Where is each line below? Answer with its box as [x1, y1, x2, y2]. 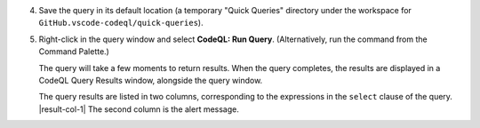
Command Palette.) [38, 46, 110, 57]
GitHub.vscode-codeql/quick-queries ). [38, 18, 204, 28]
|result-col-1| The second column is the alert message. [38, 103, 239, 115]
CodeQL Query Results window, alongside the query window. [38, 75, 263, 85]
